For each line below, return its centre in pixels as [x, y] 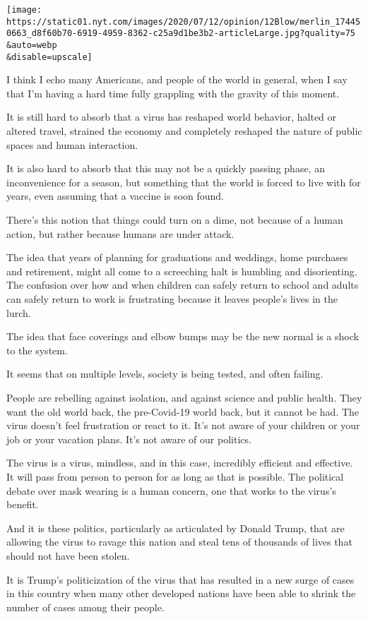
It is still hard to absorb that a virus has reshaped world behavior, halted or [172, 117]
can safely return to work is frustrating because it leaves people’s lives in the [172, 299]
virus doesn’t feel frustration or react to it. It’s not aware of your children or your [183, 425]
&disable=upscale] [49, 57]
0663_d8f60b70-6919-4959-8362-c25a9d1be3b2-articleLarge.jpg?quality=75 [181, 34]
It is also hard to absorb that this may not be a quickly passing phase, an [166, 168]
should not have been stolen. [68, 555]
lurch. [19, 312]
